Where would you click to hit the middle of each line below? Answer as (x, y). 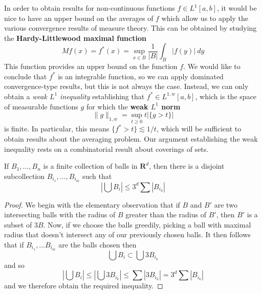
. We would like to (212, 66)
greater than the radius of (166, 214)
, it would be (237, 8)
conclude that (26, 76)
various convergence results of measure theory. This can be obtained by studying (130, 28)
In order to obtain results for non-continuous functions (90, 8)
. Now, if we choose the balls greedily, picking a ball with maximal (147, 224)
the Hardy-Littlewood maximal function (75, 38)
